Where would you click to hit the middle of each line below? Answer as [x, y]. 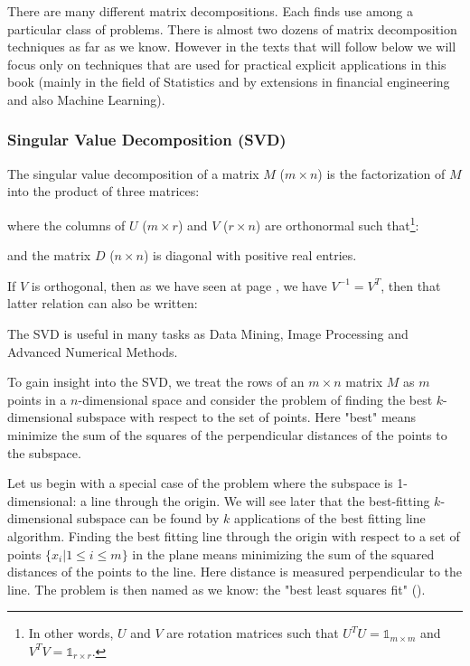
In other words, [71, 633]
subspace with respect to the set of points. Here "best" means [247, 417]
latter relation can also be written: [103, 303]
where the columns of [66, 225]
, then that [411, 285]
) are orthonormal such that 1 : [337, 223]
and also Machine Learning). [86, 99]
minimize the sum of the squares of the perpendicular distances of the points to [227, 434]
